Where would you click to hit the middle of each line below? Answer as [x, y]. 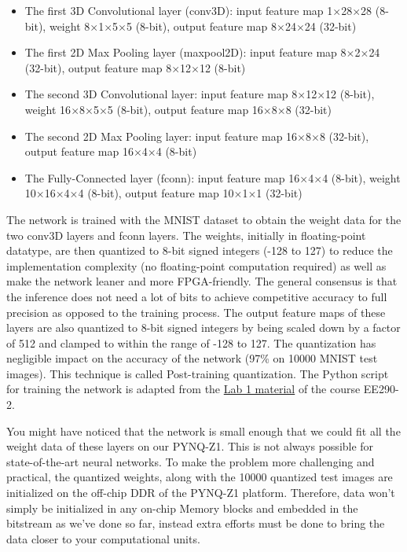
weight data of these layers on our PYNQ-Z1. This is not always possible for [190, 446]
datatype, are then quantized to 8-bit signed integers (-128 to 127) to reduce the [200, 250]
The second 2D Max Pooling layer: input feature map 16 [161, 136]
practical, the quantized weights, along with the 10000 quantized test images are [200, 477]
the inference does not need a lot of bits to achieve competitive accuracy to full [197, 296]
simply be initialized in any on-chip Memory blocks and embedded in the [182, 508]
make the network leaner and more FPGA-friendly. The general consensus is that [202, 281]
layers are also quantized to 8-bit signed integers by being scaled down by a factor [203, 328]
